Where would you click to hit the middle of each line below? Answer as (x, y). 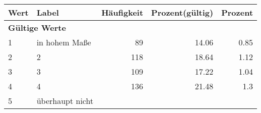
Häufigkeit (122, 12)
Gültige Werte (37, 27)
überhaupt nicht (65, 101)
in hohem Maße (64, 42)
